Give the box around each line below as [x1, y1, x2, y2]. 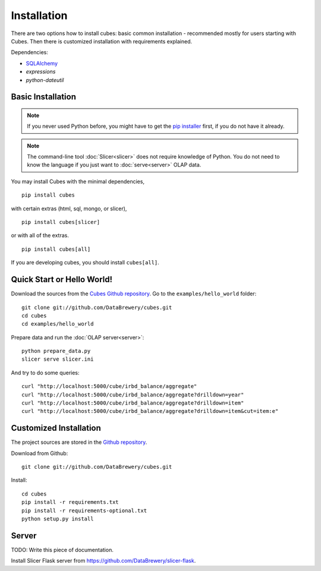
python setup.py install [21, 516, 94, 522]
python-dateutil [26, 76, 64, 83]
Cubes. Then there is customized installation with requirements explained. [11, 37, 193, 45]
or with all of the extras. [11, 232, 70, 239]
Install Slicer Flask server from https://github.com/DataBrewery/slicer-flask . [11, 557, 196, 564]
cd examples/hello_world [21, 321, 94, 327]
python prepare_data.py [21, 348, 91, 355]
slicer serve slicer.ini [21, 356, 94, 362]
